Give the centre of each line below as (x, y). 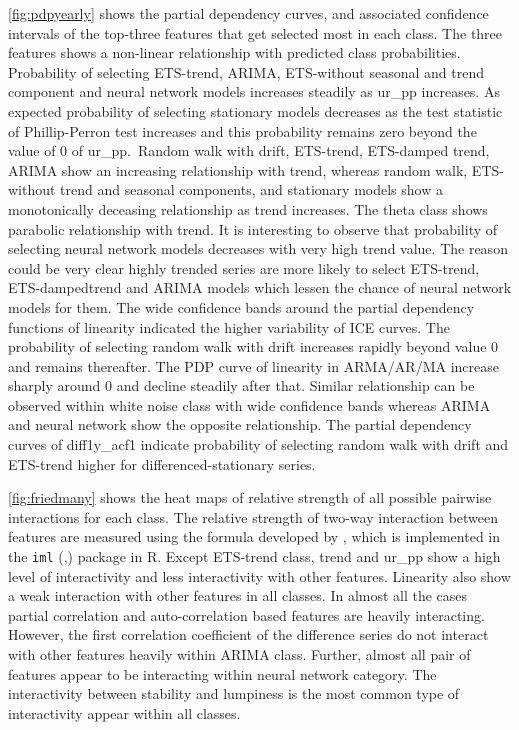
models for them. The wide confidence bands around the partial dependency (241, 306)
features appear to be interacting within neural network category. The (222, 673)
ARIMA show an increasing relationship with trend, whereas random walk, (238, 169)
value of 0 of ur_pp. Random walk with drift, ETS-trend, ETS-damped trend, (249, 150)
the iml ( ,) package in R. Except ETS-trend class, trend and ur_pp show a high (254, 556)
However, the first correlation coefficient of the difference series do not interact (248, 634)
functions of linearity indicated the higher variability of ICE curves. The (229, 326)
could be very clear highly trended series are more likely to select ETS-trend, (244, 267)
